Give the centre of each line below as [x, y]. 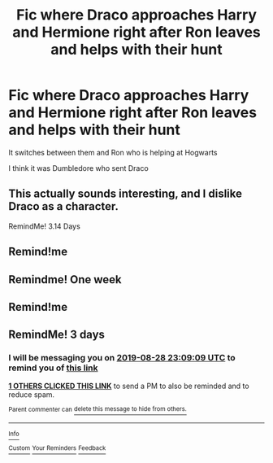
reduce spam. [32, 394]
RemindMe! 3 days [57, 335]
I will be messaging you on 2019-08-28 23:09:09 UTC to [122, 358]
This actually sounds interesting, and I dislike [125, 194]
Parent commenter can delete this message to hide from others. [97, 409]
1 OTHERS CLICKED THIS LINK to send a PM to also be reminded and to [129, 386]
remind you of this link [54, 368]
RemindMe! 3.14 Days [45, 226]
